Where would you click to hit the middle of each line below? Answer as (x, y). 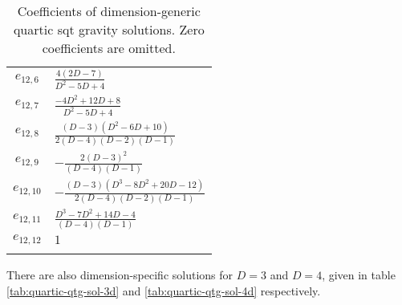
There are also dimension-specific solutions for (120, 274)
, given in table (359, 274)
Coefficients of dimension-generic (109, 11)
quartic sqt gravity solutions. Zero (109, 29)
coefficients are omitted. (109, 48)
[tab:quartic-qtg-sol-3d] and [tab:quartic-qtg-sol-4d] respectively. (164, 290)
